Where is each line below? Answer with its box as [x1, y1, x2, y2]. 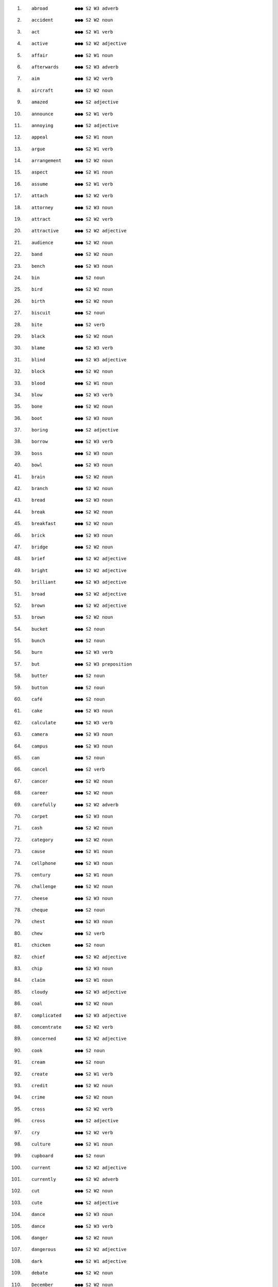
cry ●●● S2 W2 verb [31, 1129, 113, 1135]
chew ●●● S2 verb [31, 930, 105, 936]
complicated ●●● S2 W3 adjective [31, 1012, 127, 1018]
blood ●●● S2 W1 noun [31, 380, 113, 386]
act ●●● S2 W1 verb [31, 29, 113, 34]
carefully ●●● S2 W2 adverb [31, 802, 118, 808]
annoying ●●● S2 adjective [31, 123, 118, 128]
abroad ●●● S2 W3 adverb [31, 6, 118, 11]
